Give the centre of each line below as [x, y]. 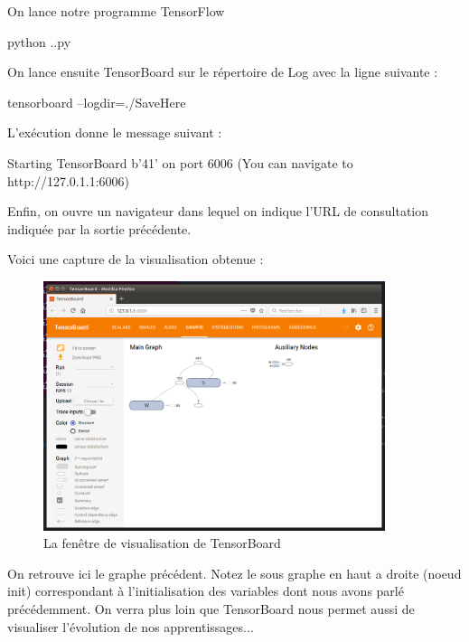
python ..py [39, 41]
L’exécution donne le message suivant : [115, 132]
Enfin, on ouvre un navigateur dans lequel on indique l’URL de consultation [218, 211]
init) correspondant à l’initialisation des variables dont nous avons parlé [206, 591]
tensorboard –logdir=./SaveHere [97, 102]
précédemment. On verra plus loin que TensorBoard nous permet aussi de [211, 609]
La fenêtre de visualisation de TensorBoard [162, 543]
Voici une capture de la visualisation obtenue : [136, 259]
